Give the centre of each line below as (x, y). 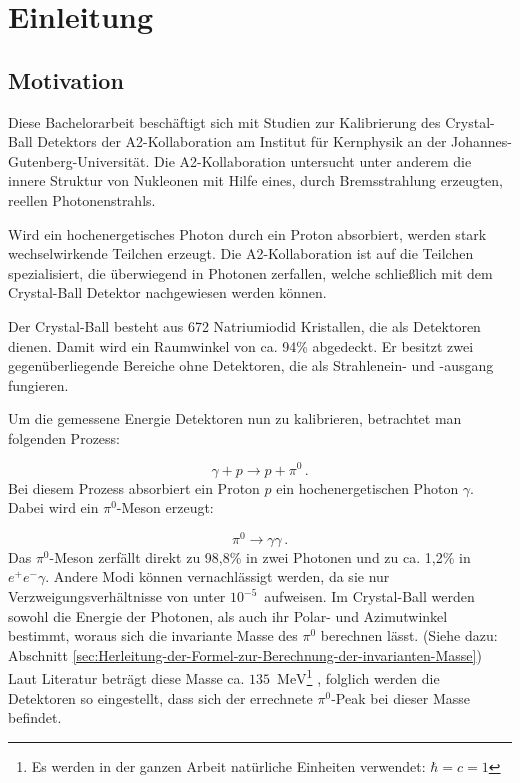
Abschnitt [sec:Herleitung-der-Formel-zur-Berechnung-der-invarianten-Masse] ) (245, 654)
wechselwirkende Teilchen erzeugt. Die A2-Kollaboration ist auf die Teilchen (241, 253)
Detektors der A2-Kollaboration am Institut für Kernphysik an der (242, 141)
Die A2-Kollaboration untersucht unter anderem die (313, 160)
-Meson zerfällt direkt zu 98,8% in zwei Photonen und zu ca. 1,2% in (260, 556)
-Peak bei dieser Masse (401, 697)
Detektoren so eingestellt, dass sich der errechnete (160, 697)
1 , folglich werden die (373, 677)
